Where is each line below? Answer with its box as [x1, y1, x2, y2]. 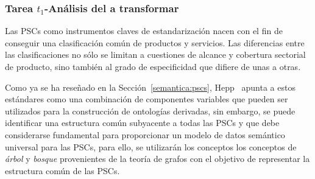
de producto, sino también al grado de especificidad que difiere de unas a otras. [5, 60, 301, 72]
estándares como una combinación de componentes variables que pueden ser [5, 93, 288, 105]
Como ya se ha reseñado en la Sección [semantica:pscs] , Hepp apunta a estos [5, 80, 296, 93]
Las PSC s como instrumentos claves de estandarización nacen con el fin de [5, 24, 283, 37]
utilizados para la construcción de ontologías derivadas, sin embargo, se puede [5, 104, 296, 117]
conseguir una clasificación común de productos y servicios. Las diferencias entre [5, 36, 305, 49]
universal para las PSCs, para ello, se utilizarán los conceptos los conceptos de [5, 140, 297, 153]
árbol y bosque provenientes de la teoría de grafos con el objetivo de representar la [5, 152, 310, 165]
